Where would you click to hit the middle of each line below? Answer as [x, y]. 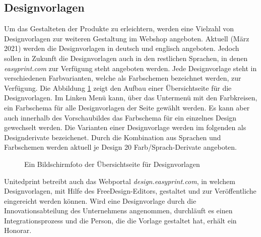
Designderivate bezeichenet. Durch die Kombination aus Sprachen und [113, 137]
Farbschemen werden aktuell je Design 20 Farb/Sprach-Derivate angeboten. [120, 147]
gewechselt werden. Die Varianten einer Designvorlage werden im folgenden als [125, 127]
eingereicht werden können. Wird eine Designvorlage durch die [100, 200]
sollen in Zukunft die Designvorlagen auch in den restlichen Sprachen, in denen [126, 58]
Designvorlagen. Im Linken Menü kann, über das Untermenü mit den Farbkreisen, [131, 98]
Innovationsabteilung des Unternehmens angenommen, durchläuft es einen [118, 211]
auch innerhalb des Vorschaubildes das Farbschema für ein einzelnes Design [120, 117]
